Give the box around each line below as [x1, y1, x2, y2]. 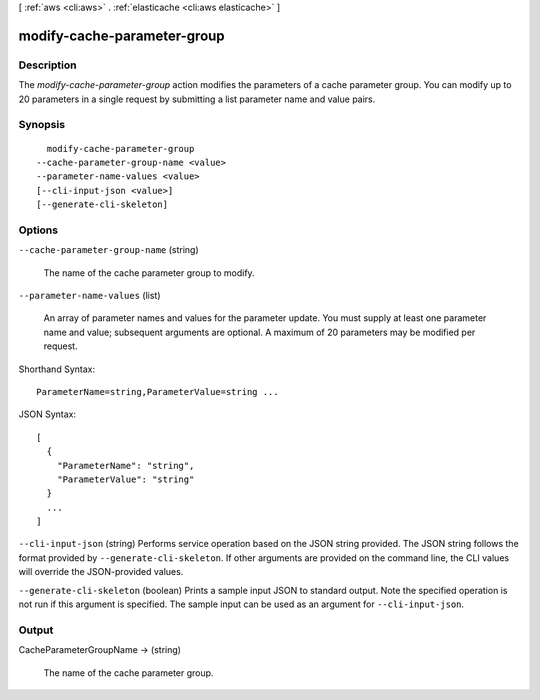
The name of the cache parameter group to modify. [43, 266, 255, 279]
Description [18, 58, 77, 72]
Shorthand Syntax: [18, 363, 95, 375]
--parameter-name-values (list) [18, 289, 161, 301]
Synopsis [18, 118, 65, 132]
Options [18, 223, 59, 237]
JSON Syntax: [18, 408, 77, 420]
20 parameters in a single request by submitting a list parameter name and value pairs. [18, 93, 376, 105]
